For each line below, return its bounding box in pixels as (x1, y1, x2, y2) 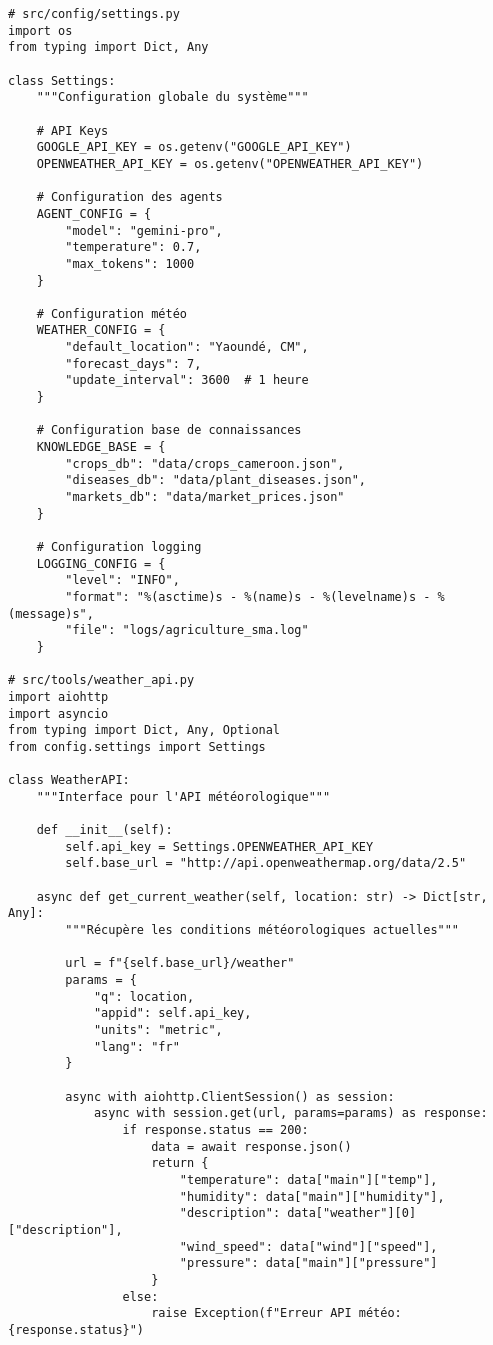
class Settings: (8, 73, 116, 88)
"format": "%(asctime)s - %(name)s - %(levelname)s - (65, 589, 431, 604)
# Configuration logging (36, 540, 202, 554)
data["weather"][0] (287, 1206, 417, 1221)
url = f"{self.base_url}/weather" (65, 956, 295, 971)
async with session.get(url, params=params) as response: (93, 1106, 488, 1121)
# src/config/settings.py (8, 7, 180, 21)
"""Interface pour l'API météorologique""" (36, 789, 331, 804)
